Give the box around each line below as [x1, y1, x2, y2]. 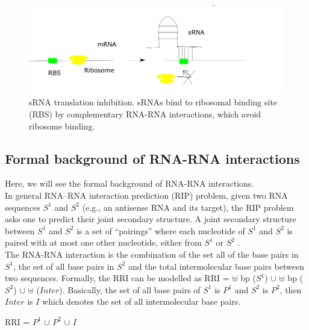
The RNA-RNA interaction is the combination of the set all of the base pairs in [5, 247, 299, 260]
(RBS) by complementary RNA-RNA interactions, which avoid [29, 108, 261, 120]
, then [279, 283, 302, 296]
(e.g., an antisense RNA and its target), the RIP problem [82, 201, 294, 213]
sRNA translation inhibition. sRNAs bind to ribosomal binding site [29, 96, 278, 108]
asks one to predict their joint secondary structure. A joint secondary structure [5, 213, 296, 225]
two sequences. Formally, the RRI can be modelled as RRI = [5, 272, 229, 284]
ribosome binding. [29, 119, 95, 132]
